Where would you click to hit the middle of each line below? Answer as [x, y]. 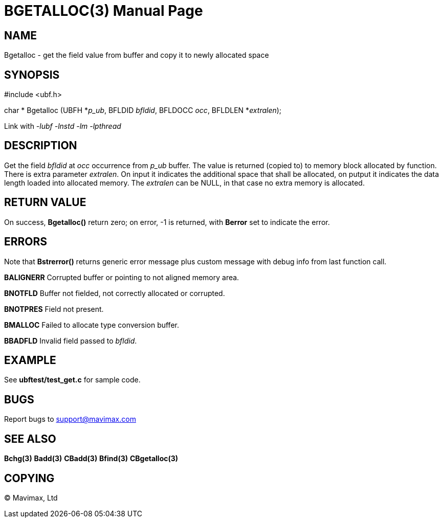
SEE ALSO [30, 439]
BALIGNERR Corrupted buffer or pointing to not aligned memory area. [122, 277]
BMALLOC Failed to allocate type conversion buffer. [92, 325]
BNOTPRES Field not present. [54, 309]
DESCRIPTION [41, 146]
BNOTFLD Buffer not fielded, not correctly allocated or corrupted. [115, 293]
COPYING [29, 478]
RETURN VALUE [45, 202]
